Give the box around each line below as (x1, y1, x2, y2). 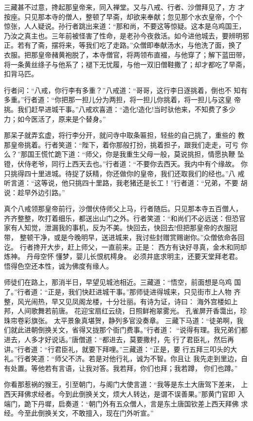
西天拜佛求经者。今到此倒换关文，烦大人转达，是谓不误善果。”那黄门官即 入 (4, 388, 245, 399)
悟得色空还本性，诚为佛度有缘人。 (4, 260, 113, 271)
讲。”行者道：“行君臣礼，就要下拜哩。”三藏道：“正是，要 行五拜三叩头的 (4, 344, 231, 354)
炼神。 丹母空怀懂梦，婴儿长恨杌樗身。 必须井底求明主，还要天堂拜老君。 (4, 251, 242, 261)
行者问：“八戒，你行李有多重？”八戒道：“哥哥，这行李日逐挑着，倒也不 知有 (4, 85, 248, 95)
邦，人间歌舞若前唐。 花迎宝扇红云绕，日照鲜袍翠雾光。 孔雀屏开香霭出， (4, 306, 240, 316)
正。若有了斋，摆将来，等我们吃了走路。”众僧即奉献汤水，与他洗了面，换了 (4, 40, 242, 50)
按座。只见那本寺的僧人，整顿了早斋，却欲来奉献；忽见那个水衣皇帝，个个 (4, 11, 242, 21)
